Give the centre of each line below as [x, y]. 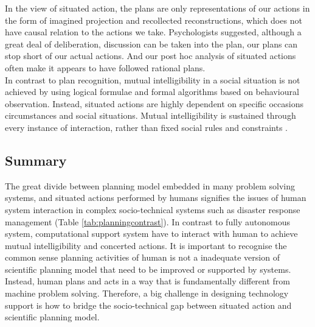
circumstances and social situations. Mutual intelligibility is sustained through [151, 115]
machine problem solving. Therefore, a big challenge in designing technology [147, 293]
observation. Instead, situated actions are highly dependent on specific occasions [154, 103]
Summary [36, 160]
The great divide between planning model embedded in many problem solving [150, 185]
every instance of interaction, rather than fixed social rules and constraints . [146, 127]
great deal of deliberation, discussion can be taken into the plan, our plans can [151, 44]
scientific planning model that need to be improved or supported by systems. [148, 269]
